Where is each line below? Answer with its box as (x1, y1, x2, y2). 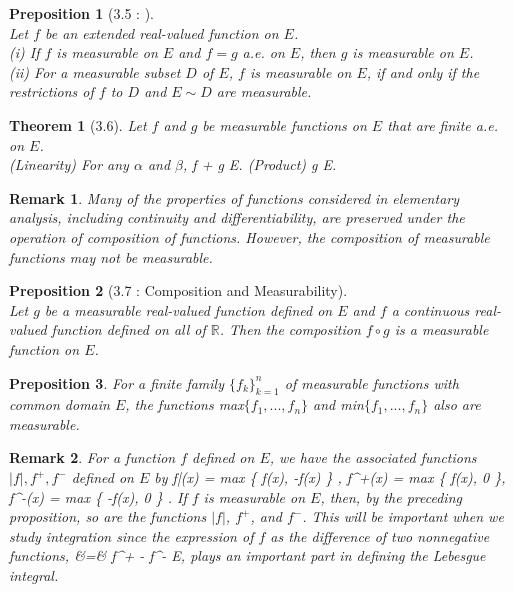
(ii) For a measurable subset (9, 61, 181, 82)
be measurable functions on (202, 114, 367, 135)
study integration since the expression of (9, 525, 254, 546)
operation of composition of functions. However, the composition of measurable (9, 226, 490, 247)
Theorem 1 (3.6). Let (9, 114, 147, 135)
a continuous (391, 299, 470, 320)
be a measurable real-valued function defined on (44, 299, 333, 320)
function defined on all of (51, 319, 206, 340)
